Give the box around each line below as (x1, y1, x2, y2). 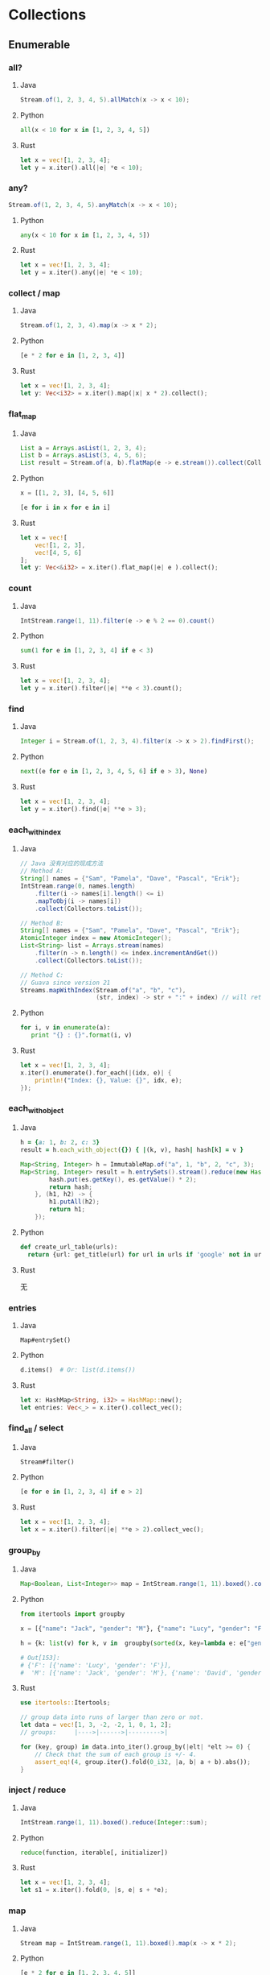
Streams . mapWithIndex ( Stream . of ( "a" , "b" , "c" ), (19, 986, 186, 994)
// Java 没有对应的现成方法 (19, 859, 104, 867)
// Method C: (19, 971, 64, 979)
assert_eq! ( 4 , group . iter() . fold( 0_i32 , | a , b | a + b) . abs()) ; (35, 1758, 252, 1766)
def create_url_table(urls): (19, 1243, 118, 1251)
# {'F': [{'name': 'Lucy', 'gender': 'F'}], (19, 1661, 172, 1669)
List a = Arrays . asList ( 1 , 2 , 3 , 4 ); (19, 444, 147, 452)
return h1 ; (49, 1206, 86, 1214)
